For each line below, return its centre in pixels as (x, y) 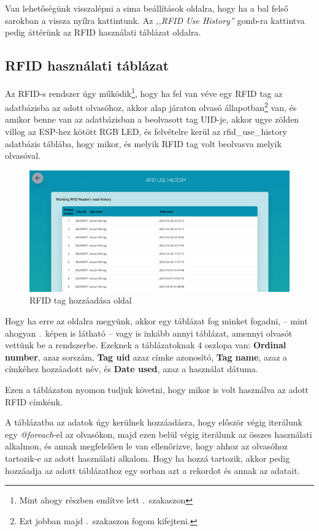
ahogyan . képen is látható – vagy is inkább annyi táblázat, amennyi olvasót (149, 333)
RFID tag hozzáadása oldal (81, 300)
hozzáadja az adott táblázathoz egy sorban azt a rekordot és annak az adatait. (152, 470)
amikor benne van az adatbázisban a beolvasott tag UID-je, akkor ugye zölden (152, 119)
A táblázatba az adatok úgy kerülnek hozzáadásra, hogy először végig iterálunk (154, 422)
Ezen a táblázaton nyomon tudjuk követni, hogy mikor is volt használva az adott (157, 389)
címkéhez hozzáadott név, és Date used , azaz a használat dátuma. (132, 369)
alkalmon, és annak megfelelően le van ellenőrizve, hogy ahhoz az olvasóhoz (146, 446)
